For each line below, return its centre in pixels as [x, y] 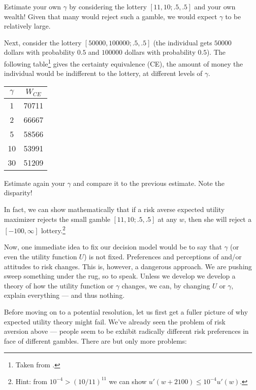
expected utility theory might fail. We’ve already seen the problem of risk [115, 321]
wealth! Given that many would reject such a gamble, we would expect [111, 16]
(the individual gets [183, 42]
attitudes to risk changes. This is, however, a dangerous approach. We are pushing [128, 266]
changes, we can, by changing [166, 285]
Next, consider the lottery [43, 42]
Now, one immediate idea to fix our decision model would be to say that [113, 247]
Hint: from [32, 381]
